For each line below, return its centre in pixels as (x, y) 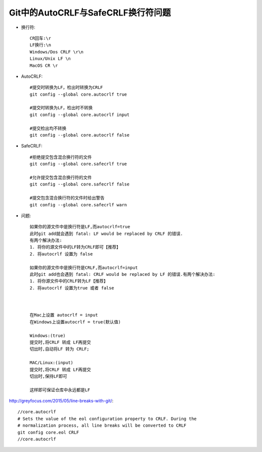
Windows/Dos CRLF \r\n (57, 52)
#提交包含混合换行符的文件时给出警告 (67, 198)
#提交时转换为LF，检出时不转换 (61, 108)
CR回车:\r (41, 38)
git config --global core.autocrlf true (78, 94)
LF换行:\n (41, 45)
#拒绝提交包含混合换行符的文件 (61, 157)
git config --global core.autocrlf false (80, 135)
